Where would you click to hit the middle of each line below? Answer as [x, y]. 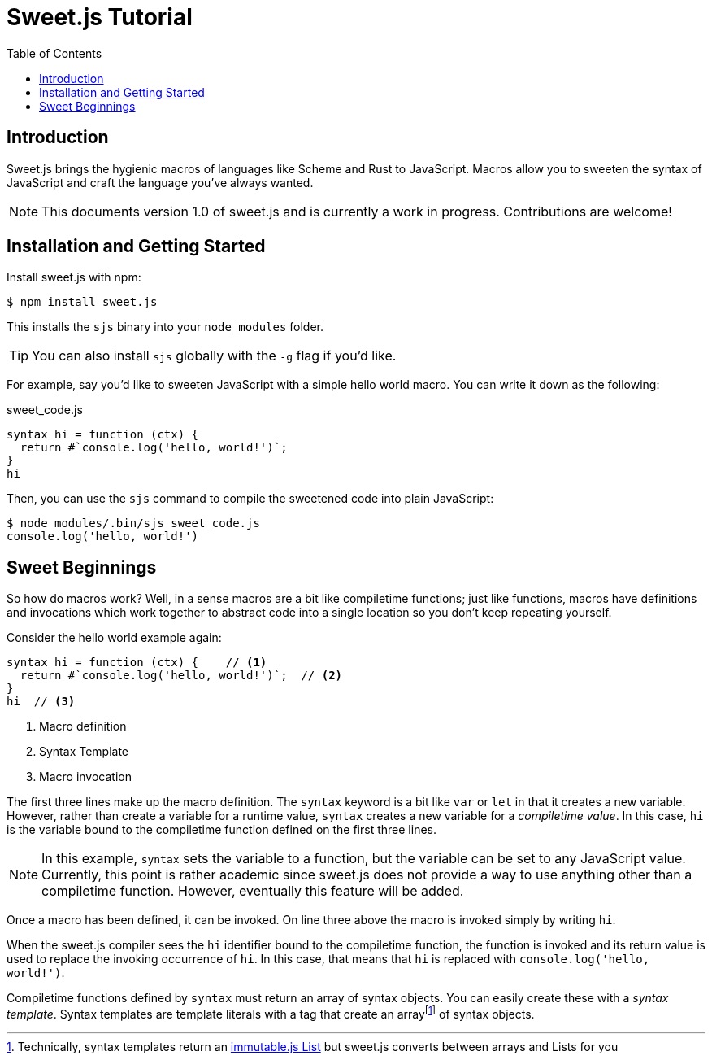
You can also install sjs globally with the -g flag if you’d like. [214, 356]
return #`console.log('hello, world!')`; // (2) [181, 676]
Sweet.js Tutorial [100, 17]
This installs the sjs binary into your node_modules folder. [165, 327]
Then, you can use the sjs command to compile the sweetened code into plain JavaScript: [250, 499]
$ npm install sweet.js [82, 302]
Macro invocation [85, 777]
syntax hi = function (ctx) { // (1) [137, 663]
